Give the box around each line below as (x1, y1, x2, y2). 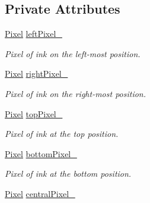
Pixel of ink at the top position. (5, 127, 119, 140)
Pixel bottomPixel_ (5, 147, 77, 160)
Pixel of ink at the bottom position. (5, 167, 132, 180)
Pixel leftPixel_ (5, 27, 62, 40)
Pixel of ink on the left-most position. (5, 47, 141, 60)
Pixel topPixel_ (5, 107, 63, 120)
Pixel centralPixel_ (5, 187, 75, 199)
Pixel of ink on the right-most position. (5, 87, 146, 99)
